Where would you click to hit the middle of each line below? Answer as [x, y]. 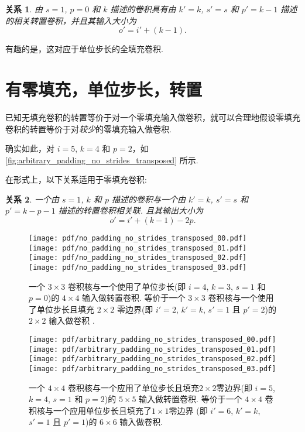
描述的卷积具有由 [143, 9]
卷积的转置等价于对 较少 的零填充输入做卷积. [88, 128]
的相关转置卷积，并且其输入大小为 [71, 20]
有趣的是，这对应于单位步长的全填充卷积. [84, 49]
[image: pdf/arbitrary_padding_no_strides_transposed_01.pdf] [152, 349]
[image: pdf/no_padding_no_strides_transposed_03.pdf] [138, 268]
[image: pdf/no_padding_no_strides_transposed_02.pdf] [138, 258]
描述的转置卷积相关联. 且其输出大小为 [131, 210]
